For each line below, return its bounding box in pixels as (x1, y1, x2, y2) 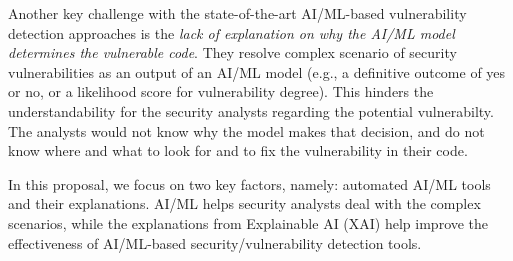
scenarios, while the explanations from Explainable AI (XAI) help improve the (8, 212, 489, 233)
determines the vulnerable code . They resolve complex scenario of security (8, 42, 457, 63)
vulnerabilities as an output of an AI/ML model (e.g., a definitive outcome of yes (8, 61, 506, 82)
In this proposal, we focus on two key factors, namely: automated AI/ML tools (8, 173, 491, 194)
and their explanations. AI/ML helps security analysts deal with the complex (8, 193, 481, 214)
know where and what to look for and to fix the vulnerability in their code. (8, 140, 468, 161)
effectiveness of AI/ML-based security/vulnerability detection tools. (8, 232, 422, 253)
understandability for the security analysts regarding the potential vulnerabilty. (8, 100, 494, 121)
